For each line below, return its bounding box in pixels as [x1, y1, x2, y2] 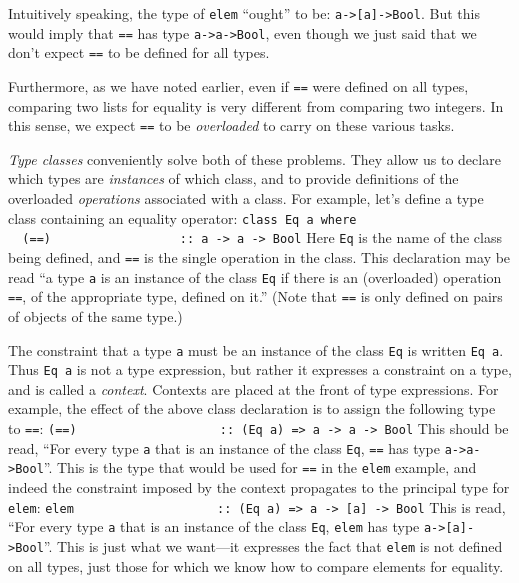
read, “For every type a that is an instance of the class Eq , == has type [8, 437, 441, 458]
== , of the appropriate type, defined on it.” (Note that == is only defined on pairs [8, 286, 503, 307]
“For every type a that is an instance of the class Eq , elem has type [8, 516, 420, 537]
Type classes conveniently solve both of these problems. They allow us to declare [8, 148, 501, 169]
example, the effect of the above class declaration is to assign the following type [8, 398, 496, 419]
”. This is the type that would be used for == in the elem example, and [43, 457, 477, 478]
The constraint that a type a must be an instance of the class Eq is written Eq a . [8, 339, 504, 360]
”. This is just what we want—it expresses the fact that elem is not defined [43, 535, 503, 556]
